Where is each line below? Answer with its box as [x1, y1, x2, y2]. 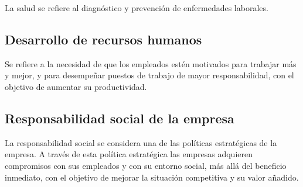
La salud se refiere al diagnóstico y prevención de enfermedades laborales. [5, 2, 268, 13]
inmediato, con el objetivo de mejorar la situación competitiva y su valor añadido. [5, 171, 299, 183]
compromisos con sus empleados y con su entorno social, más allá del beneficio [5, 159, 287, 171]
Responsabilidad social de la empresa [5, 109, 234, 127]
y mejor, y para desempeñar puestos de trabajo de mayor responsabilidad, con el [5, 69, 294, 81]
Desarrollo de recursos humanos [5, 30, 202, 48]
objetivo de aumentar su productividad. [5, 80, 147, 92]
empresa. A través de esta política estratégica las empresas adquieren [5, 148, 253, 160]
